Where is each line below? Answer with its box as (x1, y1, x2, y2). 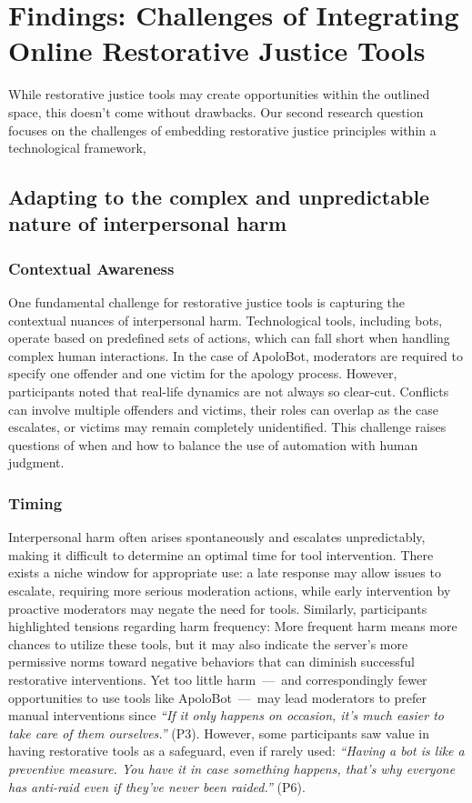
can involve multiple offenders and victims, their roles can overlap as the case (8, 399, 438, 418)
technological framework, (8, 138, 146, 157)
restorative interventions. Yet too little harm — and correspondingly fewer (8, 669, 427, 688)
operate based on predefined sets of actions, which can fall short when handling (8, 328, 450, 347)
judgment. (8, 453, 65, 472)
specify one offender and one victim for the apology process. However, (8, 364, 397, 383)
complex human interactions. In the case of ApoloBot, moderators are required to (8, 346, 463, 365)
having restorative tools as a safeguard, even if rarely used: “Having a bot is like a (8, 741, 465, 760)
